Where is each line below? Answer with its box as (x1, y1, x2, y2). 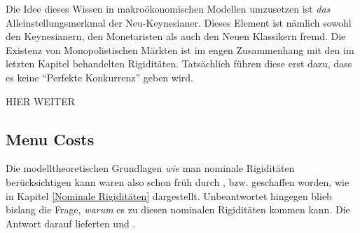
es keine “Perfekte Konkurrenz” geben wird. (6, 69, 193, 84)
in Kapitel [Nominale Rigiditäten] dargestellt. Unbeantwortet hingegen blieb (6, 188, 332, 203)
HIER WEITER (6, 93, 75, 108)
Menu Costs (6, 128, 95, 149)
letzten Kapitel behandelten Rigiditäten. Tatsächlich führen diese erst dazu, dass (6, 56, 352, 71)
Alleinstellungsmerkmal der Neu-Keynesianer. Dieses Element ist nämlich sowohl (6, 15, 352, 29)
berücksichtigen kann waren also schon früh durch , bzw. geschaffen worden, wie (6, 174, 349, 189)
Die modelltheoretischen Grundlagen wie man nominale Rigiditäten (6, 161, 295, 175)
